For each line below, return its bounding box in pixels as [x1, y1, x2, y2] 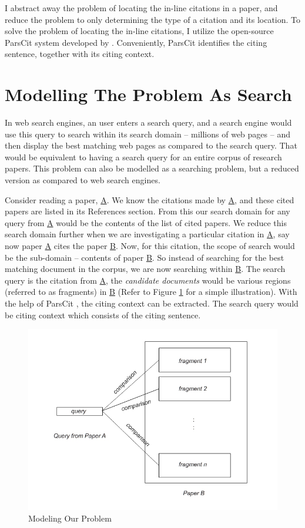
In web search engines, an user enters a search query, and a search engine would [5, 116, 292, 129]
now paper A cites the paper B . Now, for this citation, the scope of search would [5, 240, 295, 252]
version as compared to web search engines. [5, 174, 160, 186]
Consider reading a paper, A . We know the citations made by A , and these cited [5, 193, 294, 206]
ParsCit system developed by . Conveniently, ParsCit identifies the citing [5, 36, 267, 48]
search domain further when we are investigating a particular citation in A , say [5, 228, 290, 240]
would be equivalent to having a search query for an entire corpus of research [5, 150, 282, 163]
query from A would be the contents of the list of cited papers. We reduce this [5, 216, 287, 228]
